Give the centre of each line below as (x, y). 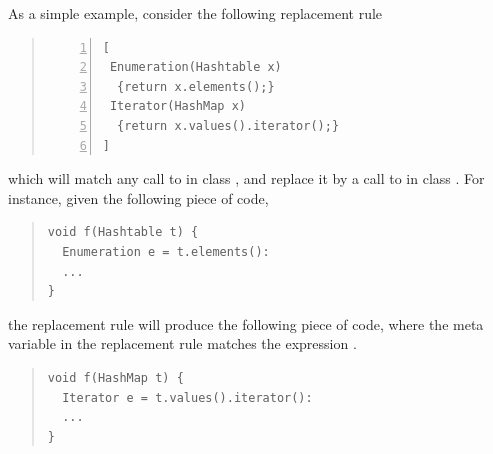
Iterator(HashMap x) (177, 106)
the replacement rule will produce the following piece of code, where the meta (246, 323)
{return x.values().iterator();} (228, 125)
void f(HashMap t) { (115, 377)
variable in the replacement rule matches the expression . (182, 343)
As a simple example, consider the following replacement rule (195, 13)
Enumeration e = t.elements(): (166, 251)
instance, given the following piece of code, (138, 197)
